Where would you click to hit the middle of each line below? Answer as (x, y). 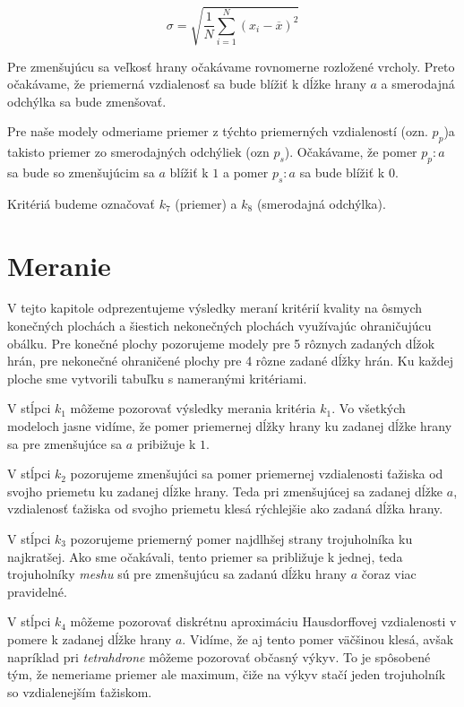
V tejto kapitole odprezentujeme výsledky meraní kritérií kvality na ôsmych (215, 308)
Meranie (59, 265)
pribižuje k (166, 443)
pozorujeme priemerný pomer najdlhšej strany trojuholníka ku (241, 538)
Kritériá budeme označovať (81, 203)
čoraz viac (389, 574)
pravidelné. (37, 591)
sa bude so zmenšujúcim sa (81, 172)
